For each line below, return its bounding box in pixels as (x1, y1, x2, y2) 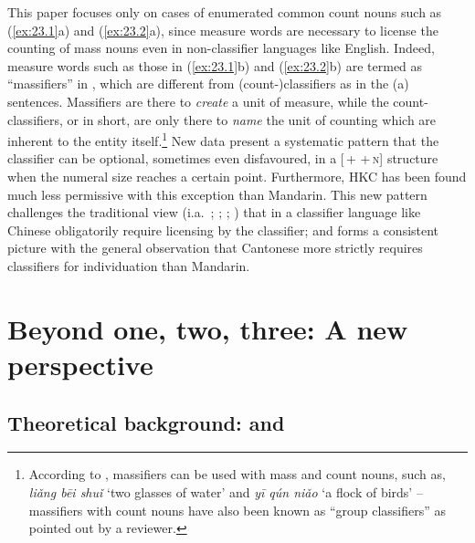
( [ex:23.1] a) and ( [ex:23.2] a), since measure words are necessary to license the (7, 20, 438, 39)
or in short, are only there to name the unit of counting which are (67, 110, 437, 129)
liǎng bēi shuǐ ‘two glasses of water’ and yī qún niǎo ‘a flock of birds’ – (28, 482, 423, 501)
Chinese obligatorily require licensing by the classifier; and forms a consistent (7, 220, 439, 239)
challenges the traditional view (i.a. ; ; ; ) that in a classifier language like (7, 203, 421, 222)
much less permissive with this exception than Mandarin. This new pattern (7, 184, 427, 204)
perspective (7, 345, 153, 382)
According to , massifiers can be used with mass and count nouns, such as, (28, 465, 446, 484)
